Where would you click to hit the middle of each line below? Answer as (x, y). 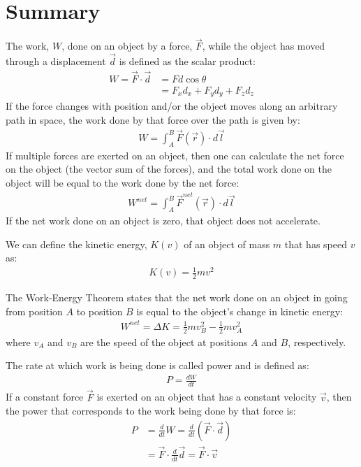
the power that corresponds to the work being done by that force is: (151, 411)
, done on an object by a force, (127, 46)
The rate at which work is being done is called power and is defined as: (157, 365)
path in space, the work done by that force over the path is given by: (153, 120)
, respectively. (317, 342)
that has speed (316, 244)
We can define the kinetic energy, (76, 244)
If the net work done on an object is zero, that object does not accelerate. (163, 221)
